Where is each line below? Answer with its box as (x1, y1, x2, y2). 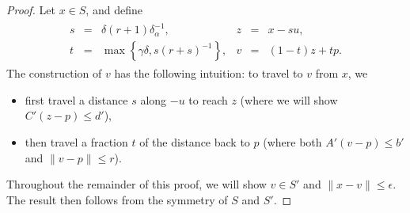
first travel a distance (25, 91, 128, 108)
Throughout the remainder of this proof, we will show (6, 176, 267, 192)
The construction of (6, 65, 102, 82)
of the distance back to (139, 133, 250, 150)
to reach (188, 91, 228, 108)
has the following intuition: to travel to (114, 65, 303, 82)
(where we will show (240, 91, 338, 108)
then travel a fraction (25, 133, 128, 150)
